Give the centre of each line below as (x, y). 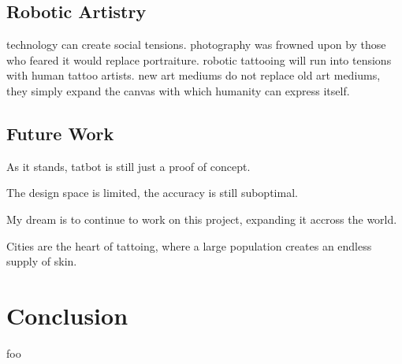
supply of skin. (42, 261)
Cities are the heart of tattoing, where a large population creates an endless (189, 245)
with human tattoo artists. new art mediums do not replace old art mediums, (194, 75)
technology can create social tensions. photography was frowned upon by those (196, 45)
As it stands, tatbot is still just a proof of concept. (128, 166)
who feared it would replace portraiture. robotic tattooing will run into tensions (199, 59)
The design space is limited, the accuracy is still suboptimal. (152, 193)
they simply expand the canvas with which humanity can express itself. (178, 90)
